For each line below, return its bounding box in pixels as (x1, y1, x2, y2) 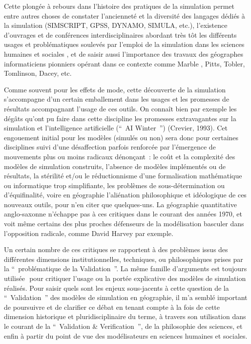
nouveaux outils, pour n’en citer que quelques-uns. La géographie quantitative (4, 199, 237, 209)
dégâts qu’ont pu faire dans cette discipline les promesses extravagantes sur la (4, 113, 236, 123)
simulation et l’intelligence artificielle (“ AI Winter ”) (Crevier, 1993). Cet (4, 123, 228, 133)
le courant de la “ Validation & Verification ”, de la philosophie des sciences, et (4, 321, 243, 331)
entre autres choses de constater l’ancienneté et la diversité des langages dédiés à (4, 10, 245, 21)
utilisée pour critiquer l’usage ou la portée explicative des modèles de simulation (4, 273, 246, 283)
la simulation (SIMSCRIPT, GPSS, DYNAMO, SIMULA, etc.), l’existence (4, 20, 228, 30)
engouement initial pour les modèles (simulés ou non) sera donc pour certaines (4, 132, 239, 142)
